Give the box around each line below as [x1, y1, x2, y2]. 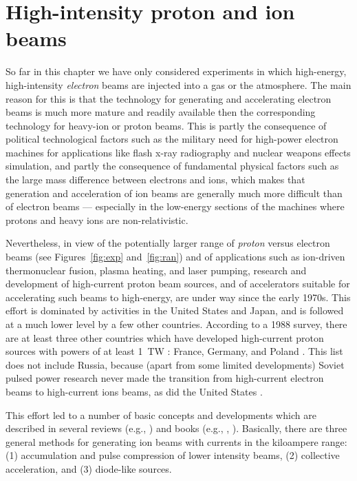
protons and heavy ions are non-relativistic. [6, 212, 188, 227]
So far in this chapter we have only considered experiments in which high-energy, [6, 64, 347, 79]
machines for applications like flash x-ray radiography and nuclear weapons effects [6, 145, 351, 159]
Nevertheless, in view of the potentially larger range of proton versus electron [6, 236, 330, 250]
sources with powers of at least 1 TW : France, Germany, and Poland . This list [6, 344, 343, 358]
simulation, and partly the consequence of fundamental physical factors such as [6, 158, 339, 173]
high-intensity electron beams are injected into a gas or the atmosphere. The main [6, 77, 351, 92]
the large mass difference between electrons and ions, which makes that [6, 172, 305, 187]
